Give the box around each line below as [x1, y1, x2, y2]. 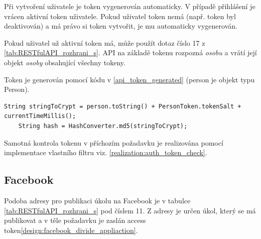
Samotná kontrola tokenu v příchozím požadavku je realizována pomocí [4, 137, 223, 148]
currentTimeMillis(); [4, 112, 76, 120]
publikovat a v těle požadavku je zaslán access [4, 215, 146, 225]
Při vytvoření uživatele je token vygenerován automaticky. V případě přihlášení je [4, 1, 255, 11]
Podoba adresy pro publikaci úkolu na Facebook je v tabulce [4, 195, 191, 205]
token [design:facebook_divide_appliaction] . [4, 224, 138, 235]
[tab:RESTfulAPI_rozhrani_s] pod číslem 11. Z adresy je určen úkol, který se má [4, 205, 256, 215]
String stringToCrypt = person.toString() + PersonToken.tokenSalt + [4, 102, 241, 110]
